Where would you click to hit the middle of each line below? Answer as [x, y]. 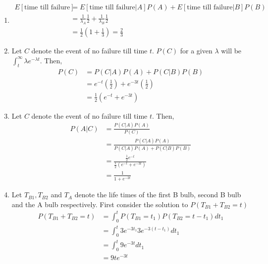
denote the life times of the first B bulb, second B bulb [158, 195]
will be [231, 51]
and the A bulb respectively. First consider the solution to [100, 204]
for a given [196, 51]
